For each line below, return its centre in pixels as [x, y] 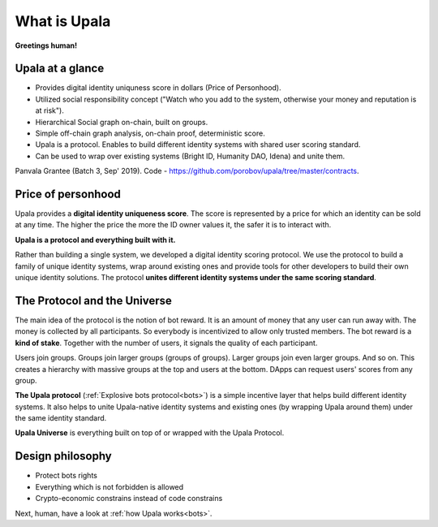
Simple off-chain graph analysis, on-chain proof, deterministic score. [150, 133]
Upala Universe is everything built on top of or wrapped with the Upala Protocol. [150, 433]
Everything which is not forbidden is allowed [109, 486]
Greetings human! [46, 45]
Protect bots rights [66, 476]
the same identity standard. [61, 418]
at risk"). [49, 110]
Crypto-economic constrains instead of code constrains [129, 499]
